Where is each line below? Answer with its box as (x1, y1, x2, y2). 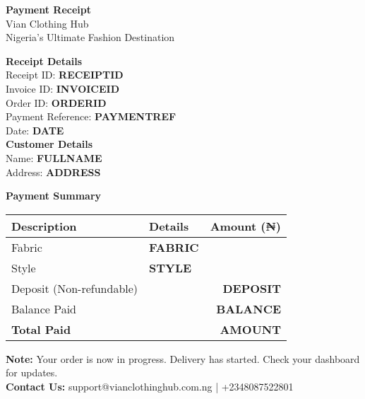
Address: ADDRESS (6, 164, 101, 179)
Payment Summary (6, 188, 102, 203)
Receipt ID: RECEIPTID (6, 67, 124, 82)
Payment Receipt (6, 2, 92, 16)
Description (11, 217, 77, 234)
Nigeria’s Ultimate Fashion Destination (6, 30, 175, 45)
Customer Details (6, 137, 93, 151)
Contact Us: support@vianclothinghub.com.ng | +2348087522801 (6, 378, 294, 393)
